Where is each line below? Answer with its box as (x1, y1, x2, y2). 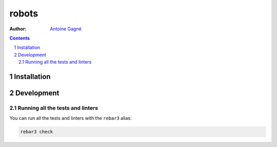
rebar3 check (20, 129, 53, 135)
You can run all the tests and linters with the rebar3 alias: (9, 115, 132, 121)
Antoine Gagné (50, 26, 82, 32)
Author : (9, 26, 27, 32)
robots (9, 8, 38, 19)
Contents (9, 35, 30, 41)
